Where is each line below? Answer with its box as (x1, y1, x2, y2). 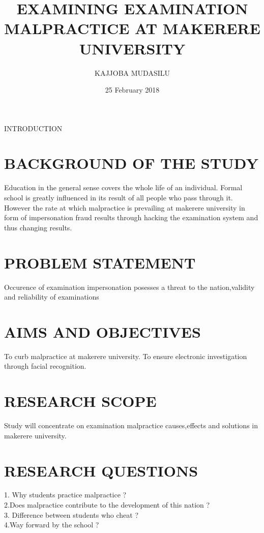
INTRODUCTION (4, 123, 63, 133)
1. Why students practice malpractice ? (4, 489, 127, 500)
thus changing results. (4, 222, 72, 232)
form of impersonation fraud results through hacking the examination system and (4, 212, 258, 223)
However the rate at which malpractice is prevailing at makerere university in (4, 202, 245, 213)
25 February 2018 (105, 84, 160, 95)
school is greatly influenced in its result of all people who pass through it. (4, 192, 233, 202)
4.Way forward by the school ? (4, 519, 99, 530)
